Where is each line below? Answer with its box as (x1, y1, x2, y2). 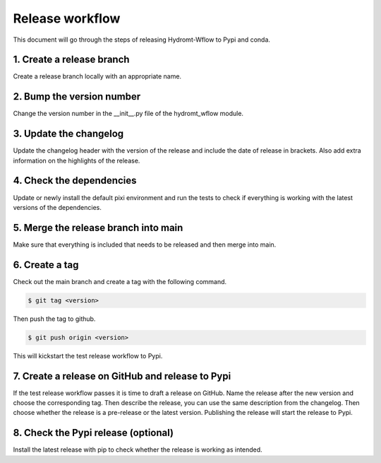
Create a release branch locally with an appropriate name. (13, 72, 182, 81)
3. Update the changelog (13, 128, 124, 140)
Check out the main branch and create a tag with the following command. (13, 277, 227, 286)
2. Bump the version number (13, 90, 141, 102)
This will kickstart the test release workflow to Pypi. (13, 351, 163, 360)
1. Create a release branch (13, 54, 130, 66)
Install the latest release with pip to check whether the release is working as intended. (13, 445, 262, 454)
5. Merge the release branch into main (13, 221, 183, 233)
